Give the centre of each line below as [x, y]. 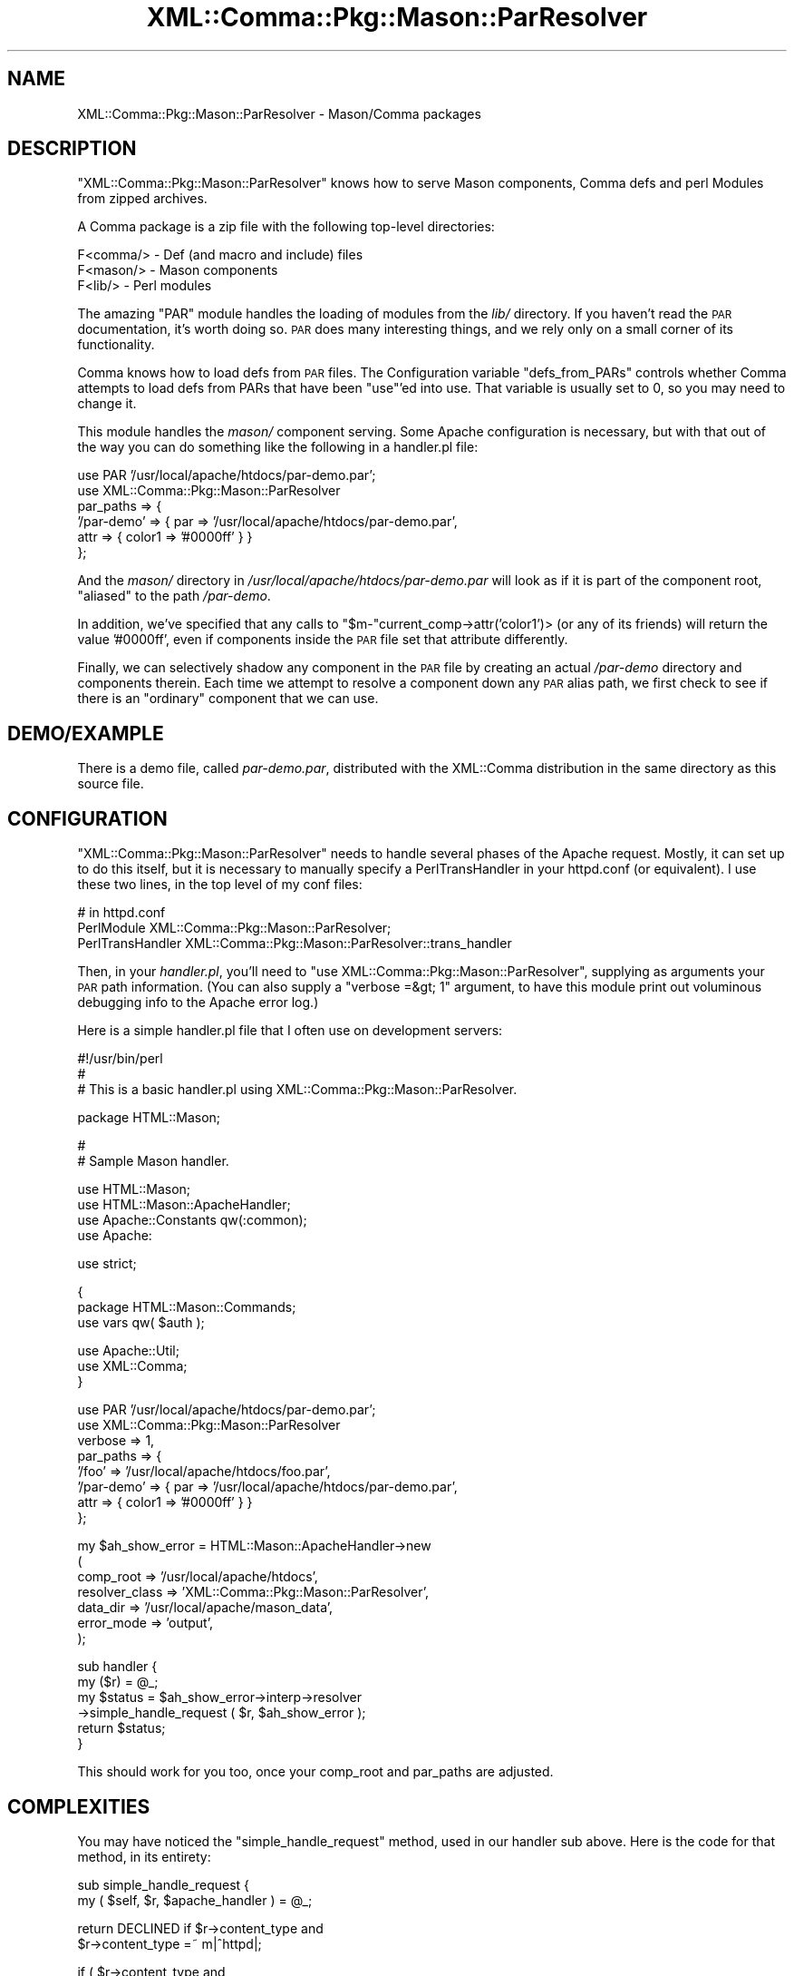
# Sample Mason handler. [153, 1161]
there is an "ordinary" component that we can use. [228, 699]
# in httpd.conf [121, 913]
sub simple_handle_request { [164, 1884]
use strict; [107, 1264]
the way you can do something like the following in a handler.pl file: [278, 447]
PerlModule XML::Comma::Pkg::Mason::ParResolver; [234, 928]
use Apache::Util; [128, 1351]
